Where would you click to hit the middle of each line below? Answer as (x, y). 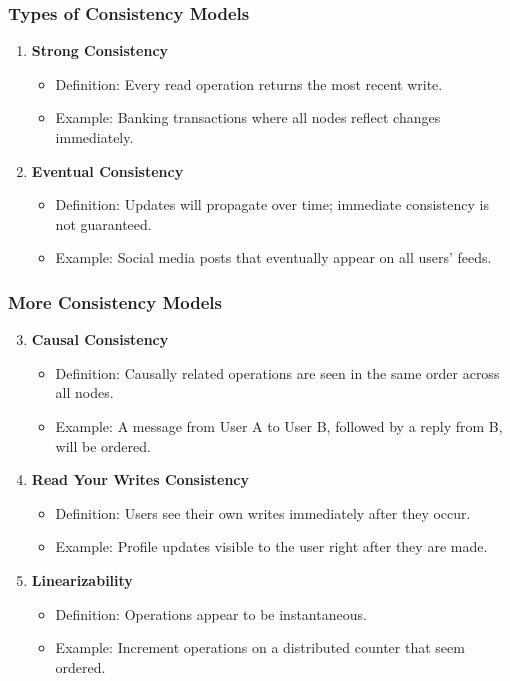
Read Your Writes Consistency (140, 479)
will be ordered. (103, 445)
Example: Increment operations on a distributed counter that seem (260, 647)
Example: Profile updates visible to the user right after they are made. (271, 546)
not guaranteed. (103, 223)
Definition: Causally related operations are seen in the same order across (277, 372)
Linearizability (82, 579)
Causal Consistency (100, 339)
